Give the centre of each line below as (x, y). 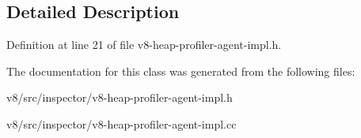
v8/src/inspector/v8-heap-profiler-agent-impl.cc (122, 123)
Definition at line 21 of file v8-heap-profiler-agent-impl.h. (144, 45)
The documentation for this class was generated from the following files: (181, 71)
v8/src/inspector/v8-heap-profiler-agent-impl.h (120, 97)
